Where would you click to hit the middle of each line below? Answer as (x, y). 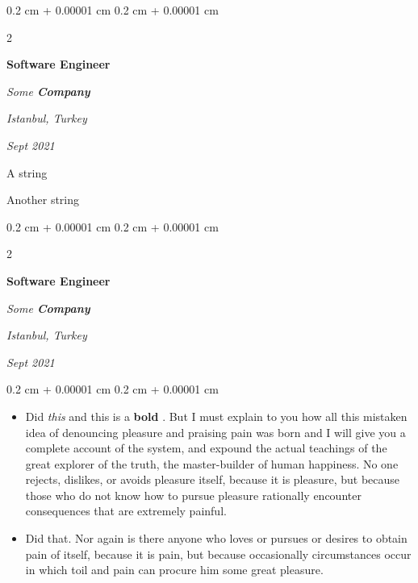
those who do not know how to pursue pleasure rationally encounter (193, 495)
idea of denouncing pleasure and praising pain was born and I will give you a (215, 432)
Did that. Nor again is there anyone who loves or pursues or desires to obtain (216, 538)
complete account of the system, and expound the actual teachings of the (206, 448)
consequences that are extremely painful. (126, 511)
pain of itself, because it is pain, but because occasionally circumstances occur (218, 554)
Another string (43, 200)
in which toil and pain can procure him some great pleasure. (174, 570)
